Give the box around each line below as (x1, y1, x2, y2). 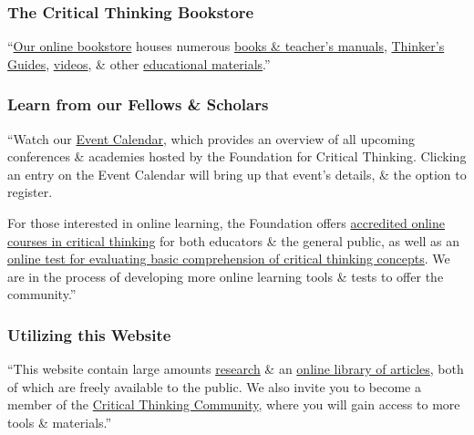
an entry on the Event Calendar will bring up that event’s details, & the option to (7, 164, 467, 183)
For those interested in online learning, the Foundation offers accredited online (7, 213, 445, 232)
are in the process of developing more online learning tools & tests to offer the (7, 266, 444, 285)
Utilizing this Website (7, 323, 171, 346)
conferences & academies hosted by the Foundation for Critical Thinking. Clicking (7, 147, 467, 166)
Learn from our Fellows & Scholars (7, 93, 269, 116)
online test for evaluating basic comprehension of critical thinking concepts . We (7, 249, 450, 268)
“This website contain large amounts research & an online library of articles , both (7, 359, 464, 378)
